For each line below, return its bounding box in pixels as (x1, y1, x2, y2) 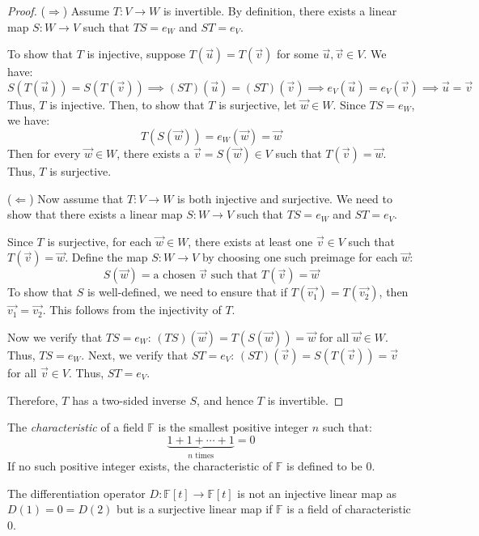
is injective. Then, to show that (49, 96, 205, 113)
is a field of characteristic (286, 500, 411, 517)
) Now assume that (29, 189, 124, 206)
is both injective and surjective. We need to (177, 189, 392, 206)
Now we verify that (7, 328, 103, 345)
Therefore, (7, 391, 58, 408)
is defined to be (286, 457, 362, 474)
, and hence (197, 391, 254, 408)
